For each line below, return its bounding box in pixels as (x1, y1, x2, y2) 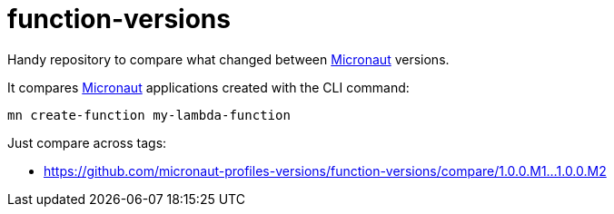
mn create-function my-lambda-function (7, 107, 291, 122)
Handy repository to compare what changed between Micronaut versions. (7, 51, 450, 67)
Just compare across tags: (7, 134, 167, 151)
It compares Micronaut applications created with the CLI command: (7, 79, 410, 95)
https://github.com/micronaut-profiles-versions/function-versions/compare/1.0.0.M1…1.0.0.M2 (44, 162, 607, 179)
